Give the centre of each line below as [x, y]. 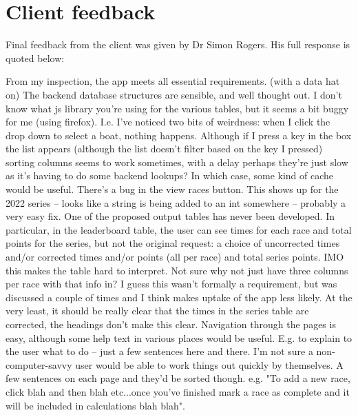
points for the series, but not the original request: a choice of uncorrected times [173, 243]
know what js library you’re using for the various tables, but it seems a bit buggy [177, 108]
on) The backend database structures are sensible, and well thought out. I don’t [174, 94]
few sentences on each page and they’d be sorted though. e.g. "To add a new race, [178, 378]
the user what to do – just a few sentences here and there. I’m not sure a [159, 351]
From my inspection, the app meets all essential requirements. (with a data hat [173, 81]
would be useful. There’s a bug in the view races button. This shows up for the [172, 189]
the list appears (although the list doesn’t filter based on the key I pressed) [164, 149]
